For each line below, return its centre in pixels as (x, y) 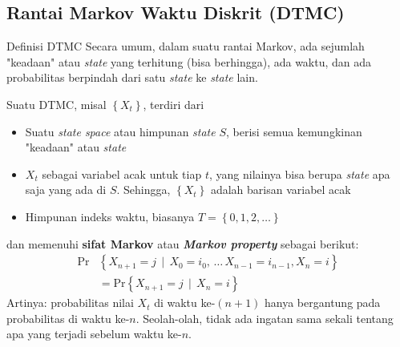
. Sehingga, (143, 190)
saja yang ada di (66, 190)
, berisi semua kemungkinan (294, 131)
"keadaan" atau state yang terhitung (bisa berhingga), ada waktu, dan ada (189, 61)
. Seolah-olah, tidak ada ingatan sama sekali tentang (265, 318)
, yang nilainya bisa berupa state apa (299, 173)
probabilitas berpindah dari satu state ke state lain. (132, 77)
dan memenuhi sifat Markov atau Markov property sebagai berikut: (183, 243)
